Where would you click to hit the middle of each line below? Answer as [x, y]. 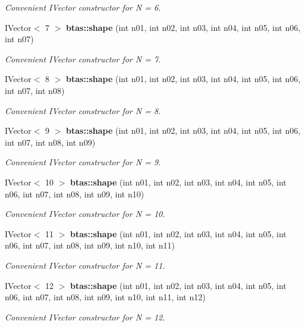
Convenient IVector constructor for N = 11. [85, 265]
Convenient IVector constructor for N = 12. [85, 317]
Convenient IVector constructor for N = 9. [83, 162]
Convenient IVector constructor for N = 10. [85, 214]
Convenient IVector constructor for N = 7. [83, 59]
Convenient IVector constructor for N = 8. [83, 110]
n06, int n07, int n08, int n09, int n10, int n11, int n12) [105, 297]
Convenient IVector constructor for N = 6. [83, 7]
